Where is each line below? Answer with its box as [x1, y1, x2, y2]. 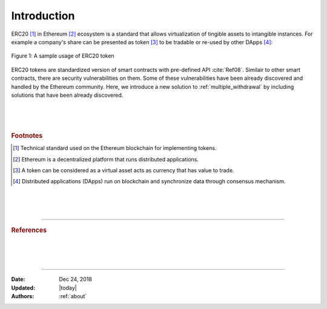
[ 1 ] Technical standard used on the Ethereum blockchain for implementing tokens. [13, 145, 217, 152]
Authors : [11, 293, 35, 300]
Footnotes [11, 131, 43, 140]
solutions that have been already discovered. [11, 91, 124, 99]
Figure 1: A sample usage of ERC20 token [11, 52, 114, 60]
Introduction [11, 9, 75, 22]
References [11, 226, 47, 234]
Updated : [11, 284, 36, 291]
